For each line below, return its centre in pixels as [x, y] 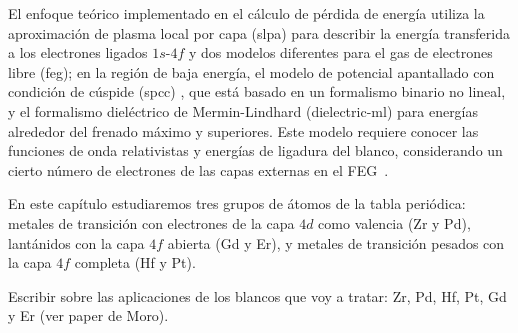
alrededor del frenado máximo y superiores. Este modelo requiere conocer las [243, 130]
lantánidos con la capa [76, 242]
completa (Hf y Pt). [135, 262]
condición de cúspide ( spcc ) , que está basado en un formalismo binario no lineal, [257, 91]
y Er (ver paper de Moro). [88, 315]
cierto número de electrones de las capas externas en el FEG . [198, 169]
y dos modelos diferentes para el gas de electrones [340, 52]
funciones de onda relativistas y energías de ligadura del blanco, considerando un [255, 150]
